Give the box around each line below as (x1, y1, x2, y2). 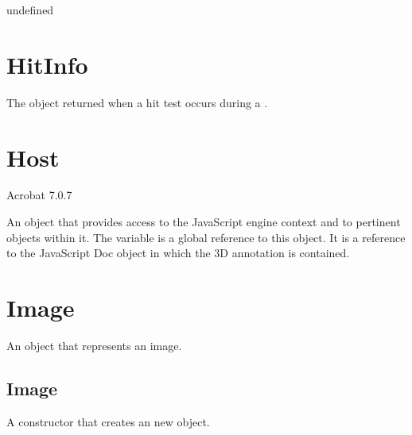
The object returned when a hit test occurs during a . (6, 94, 268, 110)
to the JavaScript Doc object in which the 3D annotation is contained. (6, 244, 350, 261)
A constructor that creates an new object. (6, 413, 210, 429)
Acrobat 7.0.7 (6, 187, 72, 203)
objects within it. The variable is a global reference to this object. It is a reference (6, 229, 406, 245)
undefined (6, 2, 54, 17)
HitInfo (6, 48, 88, 80)
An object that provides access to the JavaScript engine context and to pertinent (6, 214, 401, 230)
